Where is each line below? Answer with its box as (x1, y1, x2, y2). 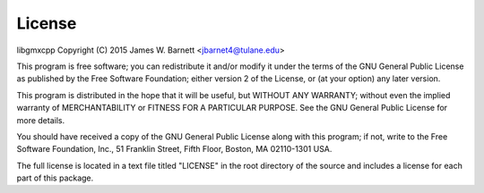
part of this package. (16, 172, 94, 183)
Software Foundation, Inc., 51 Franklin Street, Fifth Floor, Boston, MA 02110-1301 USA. (16, 144, 333, 155)
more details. (16, 114, 65, 125)
